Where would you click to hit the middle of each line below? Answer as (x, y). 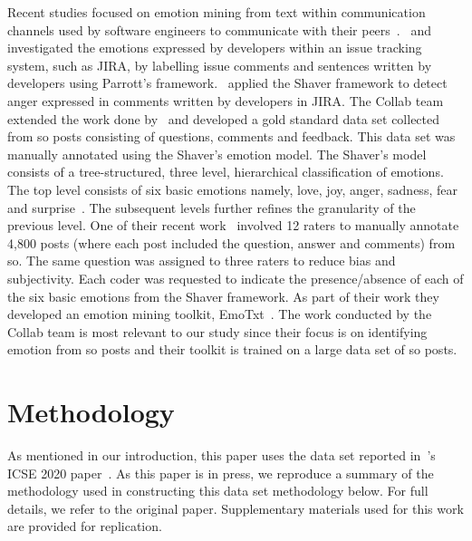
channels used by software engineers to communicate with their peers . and (219, 29)
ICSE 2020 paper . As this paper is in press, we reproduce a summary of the (221, 473)
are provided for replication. (85, 526)
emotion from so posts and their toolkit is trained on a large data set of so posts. (232, 349)
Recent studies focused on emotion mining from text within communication (217, 12)
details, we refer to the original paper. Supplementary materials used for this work (236, 508)
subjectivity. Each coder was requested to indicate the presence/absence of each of (236, 278)
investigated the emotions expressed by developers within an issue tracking (215, 48)
